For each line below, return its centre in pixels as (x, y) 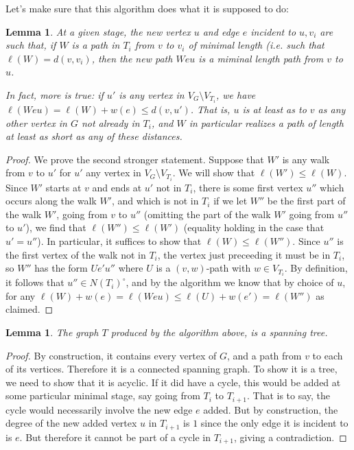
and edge (221, 31)
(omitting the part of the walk (207, 214)
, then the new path (132, 58)
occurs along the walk (51, 201)
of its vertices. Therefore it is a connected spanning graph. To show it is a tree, (172, 369)
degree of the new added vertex (71, 423)
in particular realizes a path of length (266, 122)
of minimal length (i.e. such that (256, 45)
